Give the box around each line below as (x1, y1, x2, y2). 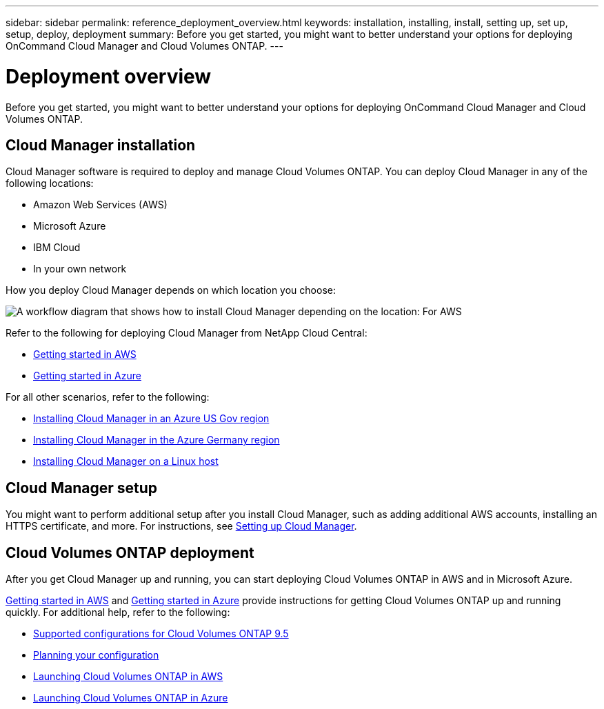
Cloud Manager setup (6, 479, 157, 497)
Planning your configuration (33, 649, 159, 661)
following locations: (6, 177, 94, 190)
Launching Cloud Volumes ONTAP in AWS (33, 670, 223, 683)
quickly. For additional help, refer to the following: (6, 606, 230, 619)
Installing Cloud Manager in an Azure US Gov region (33, 412, 270, 425)
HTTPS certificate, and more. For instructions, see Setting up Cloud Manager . (6, 520, 357, 532)
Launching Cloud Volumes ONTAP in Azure (33, 692, 228, 704)
